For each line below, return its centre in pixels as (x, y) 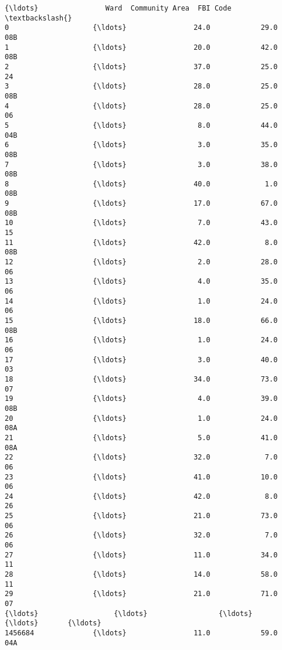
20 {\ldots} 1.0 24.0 (141, 418)
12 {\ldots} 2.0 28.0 (141, 262)
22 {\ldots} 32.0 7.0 (141, 457)
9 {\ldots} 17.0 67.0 (141, 204)
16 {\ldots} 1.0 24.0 (141, 340)
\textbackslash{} (38, 18)
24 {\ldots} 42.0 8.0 (141, 496)
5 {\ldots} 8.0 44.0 (141, 125)
